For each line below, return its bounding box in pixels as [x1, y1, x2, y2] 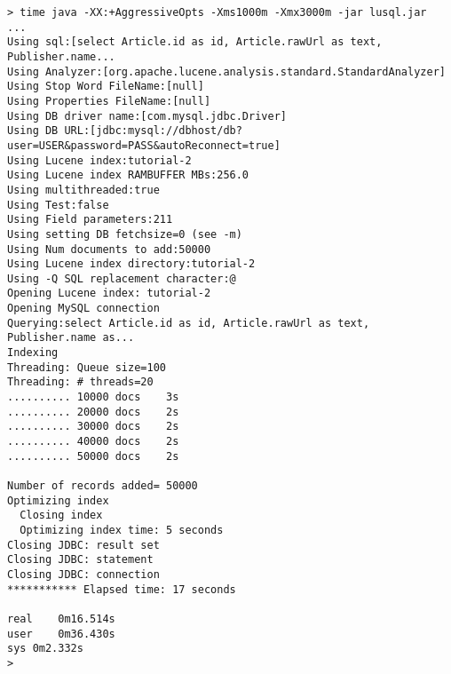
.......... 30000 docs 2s [7, 420, 179, 433]
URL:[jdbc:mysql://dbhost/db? [64, 124, 242, 138]
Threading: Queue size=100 [7, 361, 166, 374]
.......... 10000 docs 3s [7, 391, 179, 404]
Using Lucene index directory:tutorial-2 [7, 258, 256, 271]
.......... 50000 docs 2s [7, 449, 179, 463]
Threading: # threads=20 [7, 376, 154, 389]
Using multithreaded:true [7, 183, 160, 196]
